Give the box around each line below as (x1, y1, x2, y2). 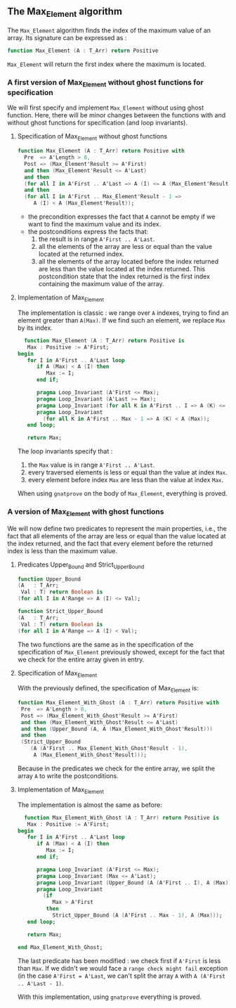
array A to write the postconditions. (17, 771, 119, 780)
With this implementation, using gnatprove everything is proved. (17, 993, 202, 1001)
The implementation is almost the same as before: (17, 801, 163, 809)
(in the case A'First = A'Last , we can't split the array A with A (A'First (17, 971, 226, 980)
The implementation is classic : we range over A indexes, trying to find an (17, 309, 229, 317)
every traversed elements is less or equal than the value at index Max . (27, 468, 228, 477)
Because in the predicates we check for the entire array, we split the (17, 764, 216, 773)
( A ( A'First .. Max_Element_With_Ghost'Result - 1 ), (30, 745, 188, 752)
